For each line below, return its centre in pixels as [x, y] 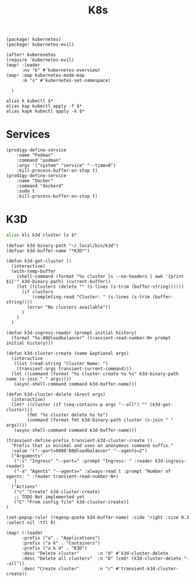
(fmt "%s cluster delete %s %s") [68, 415]
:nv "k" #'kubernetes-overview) [61, 70]
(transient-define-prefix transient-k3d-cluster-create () [79, 440]
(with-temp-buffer [34, 271]
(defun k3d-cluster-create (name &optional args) [68, 353]
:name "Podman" [35, 155]
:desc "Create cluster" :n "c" [67, 569]
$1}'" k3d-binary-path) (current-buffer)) [58, 281]
